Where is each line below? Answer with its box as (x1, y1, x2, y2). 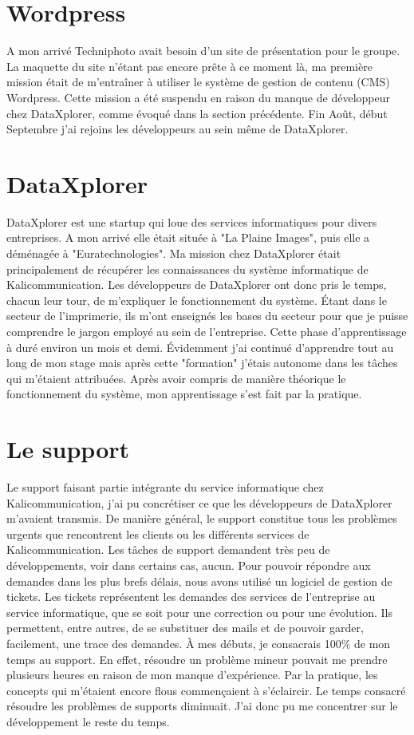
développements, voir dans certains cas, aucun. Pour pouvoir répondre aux (6, 557, 371, 574)
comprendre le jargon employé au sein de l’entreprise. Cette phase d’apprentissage (6, 322, 407, 339)
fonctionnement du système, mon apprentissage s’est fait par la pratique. (6, 385, 362, 402)
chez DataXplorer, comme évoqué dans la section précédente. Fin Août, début (6, 105, 388, 121)
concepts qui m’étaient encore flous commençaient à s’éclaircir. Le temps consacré (6, 682, 406, 698)
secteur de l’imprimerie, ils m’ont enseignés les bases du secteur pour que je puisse (6, 307, 408, 324)
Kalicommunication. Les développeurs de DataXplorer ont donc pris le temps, (6, 276, 387, 293)
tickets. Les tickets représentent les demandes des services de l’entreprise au (6, 588, 376, 605)
